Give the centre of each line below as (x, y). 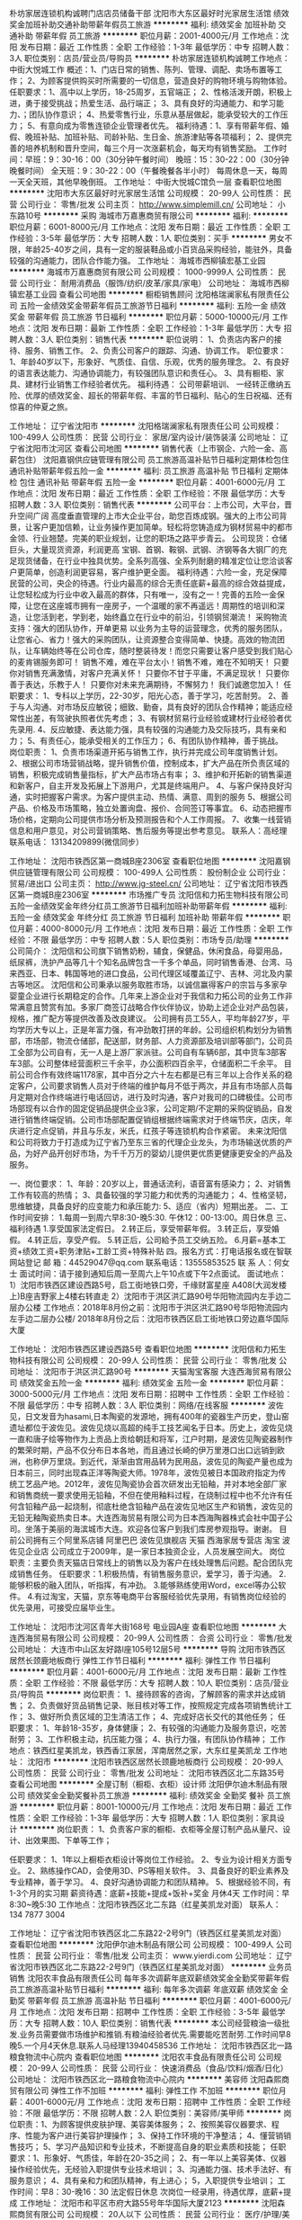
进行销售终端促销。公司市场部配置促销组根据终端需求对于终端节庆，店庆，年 (151, 1119)
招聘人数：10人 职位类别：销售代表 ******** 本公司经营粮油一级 (162, 2023)
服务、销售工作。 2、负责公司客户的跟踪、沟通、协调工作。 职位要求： (155, 350)
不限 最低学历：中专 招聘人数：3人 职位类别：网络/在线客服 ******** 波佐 (147, 1405)
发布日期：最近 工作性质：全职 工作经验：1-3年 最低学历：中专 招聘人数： (155, 47)
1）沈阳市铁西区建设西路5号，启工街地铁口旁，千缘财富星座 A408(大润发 (144, 1285)
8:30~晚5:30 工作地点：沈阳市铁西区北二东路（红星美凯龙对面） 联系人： (145, 1904)
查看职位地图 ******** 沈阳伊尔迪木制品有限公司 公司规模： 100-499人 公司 (151, 1944)
